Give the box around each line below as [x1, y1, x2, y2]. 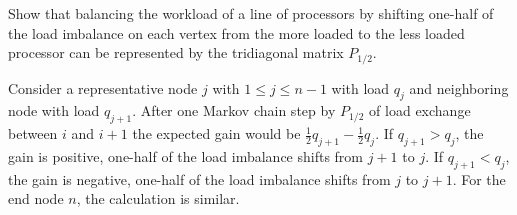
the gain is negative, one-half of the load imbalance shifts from [8, 168, 391, 189]
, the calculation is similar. [76, 188, 240, 209]
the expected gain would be [132, 123, 301, 144]
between [8, 123, 58, 144]
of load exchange [369, 100, 471, 121]
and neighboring [409, 77, 509, 98]
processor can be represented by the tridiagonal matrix [8, 42, 344, 63]
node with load [8, 100, 100, 121]
